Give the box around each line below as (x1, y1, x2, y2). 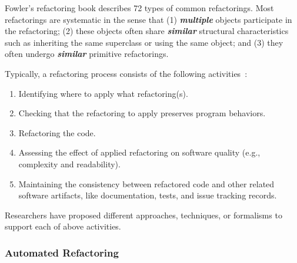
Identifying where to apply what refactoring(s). (18, 87, 188, 99)
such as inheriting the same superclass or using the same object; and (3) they (5, 36, 283, 48)
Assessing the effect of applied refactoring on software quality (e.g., (18, 146, 261, 159)
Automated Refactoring (5, 245, 119, 259)
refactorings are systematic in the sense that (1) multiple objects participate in (5, 13, 292, 25)
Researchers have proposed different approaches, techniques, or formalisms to (5, 208, 282, 221)
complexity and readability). (18, 157, 121, 170)
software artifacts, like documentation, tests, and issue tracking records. (18, 189, 277, 201)
